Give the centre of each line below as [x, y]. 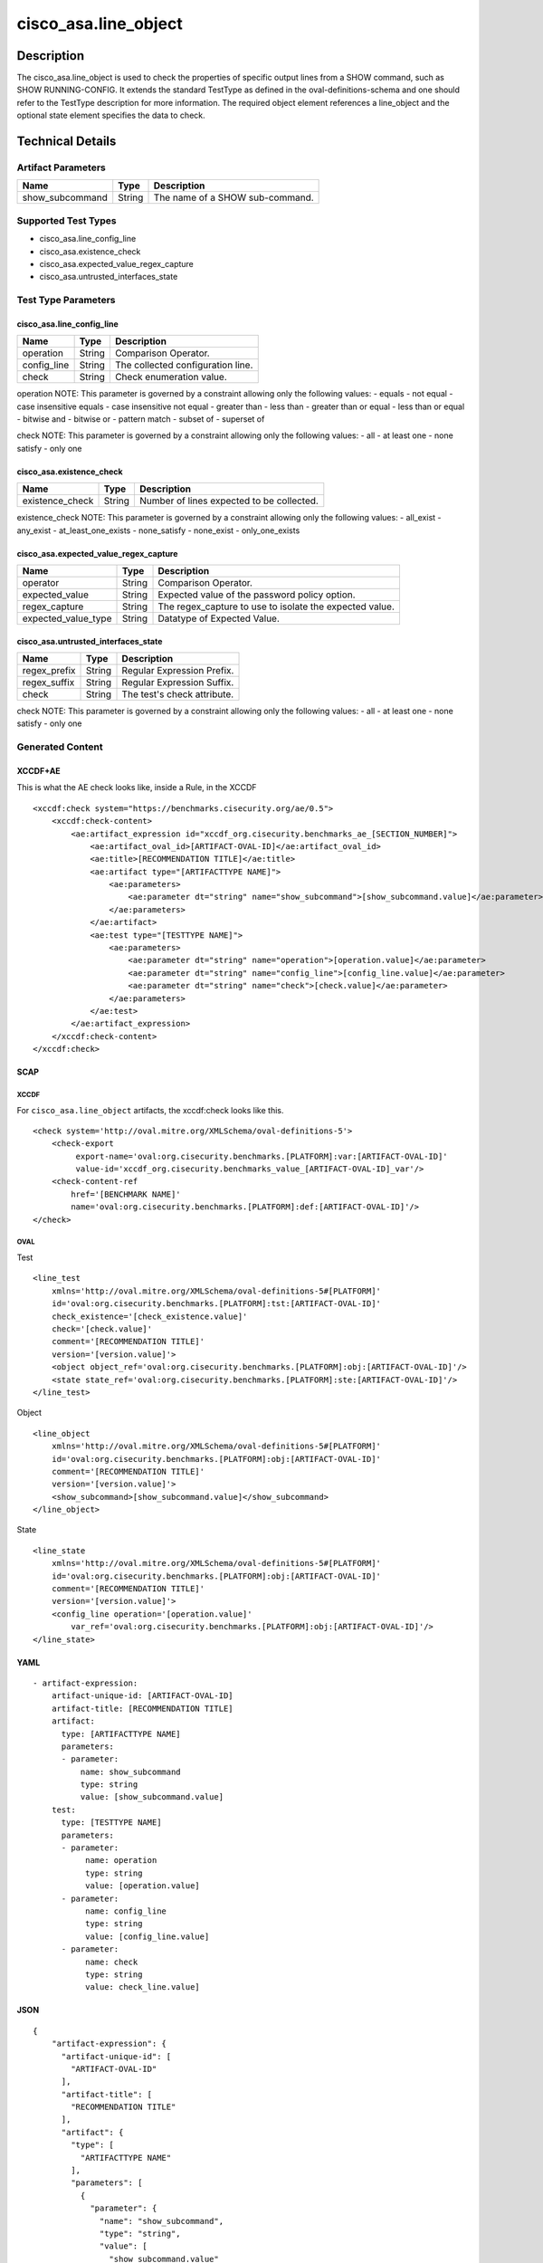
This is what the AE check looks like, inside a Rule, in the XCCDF [137, 788]
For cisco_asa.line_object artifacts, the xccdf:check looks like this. [150, 1110]
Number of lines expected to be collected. [229, 501]
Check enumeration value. [171, 377]
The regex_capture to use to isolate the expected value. [276, 606]
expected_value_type [67, 618]
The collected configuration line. [184, 365]
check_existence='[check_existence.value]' [149, 1316]
